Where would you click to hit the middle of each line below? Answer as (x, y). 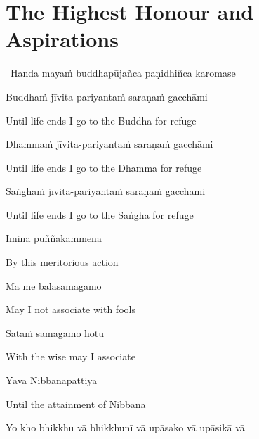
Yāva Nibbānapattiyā (52, 380)
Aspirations (62, 39)
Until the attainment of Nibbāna (76, 403)
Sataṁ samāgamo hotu (55, 332)
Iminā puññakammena (54, 238)
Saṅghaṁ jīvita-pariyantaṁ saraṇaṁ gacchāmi (106, 191)
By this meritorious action (62, 262)
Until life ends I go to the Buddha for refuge (101, 120)
